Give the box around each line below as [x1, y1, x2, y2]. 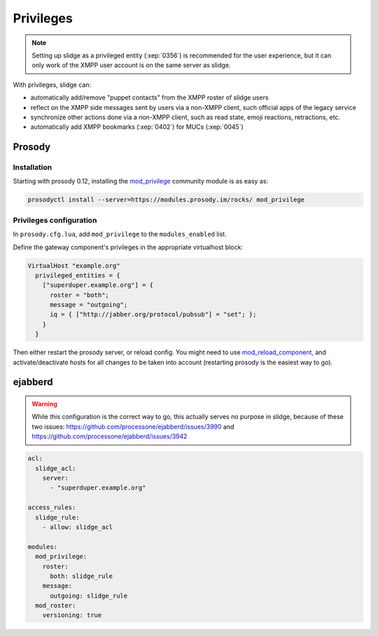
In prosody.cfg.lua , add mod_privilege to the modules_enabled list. [13, 230, 227, 238]
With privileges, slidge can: [13, 81, 92, 89]
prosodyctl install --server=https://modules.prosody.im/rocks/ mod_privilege [27, 196, 304, 204]
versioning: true [42, 611, 102, 619]
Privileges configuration [13, 215, 97, 225]
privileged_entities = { [35, 271, 120, 279]
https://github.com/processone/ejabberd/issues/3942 [31, 432, 188, 441]
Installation [13, 163, 52, 172]
